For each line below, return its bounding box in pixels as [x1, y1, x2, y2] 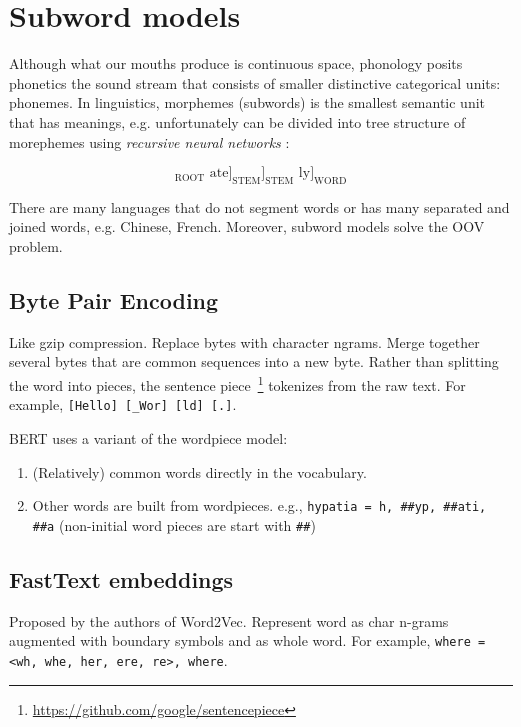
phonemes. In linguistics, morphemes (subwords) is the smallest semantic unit [9, 92, 486, 113]
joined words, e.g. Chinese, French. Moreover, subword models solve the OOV [9, 216, 485, 237]
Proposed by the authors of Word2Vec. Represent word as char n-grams [9, 610, 449, 631]
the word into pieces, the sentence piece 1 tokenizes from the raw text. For [9, 372, 466, 395]
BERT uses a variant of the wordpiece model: [9, 427, 288, 448]
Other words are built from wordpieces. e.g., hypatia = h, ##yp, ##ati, [32, 495, 487, 516]
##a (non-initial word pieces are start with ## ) [32, 514, 316, 535]
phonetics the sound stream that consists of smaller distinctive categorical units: [9, 72, 501, 93]
